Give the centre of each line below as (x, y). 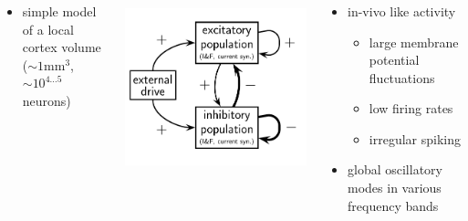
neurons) (47, 100)
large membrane (414, 42)
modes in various (395, 188)
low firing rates (411, 108)
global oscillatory (395, 169)
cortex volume (62, 47)
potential (394, 60)
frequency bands (393, 205)
